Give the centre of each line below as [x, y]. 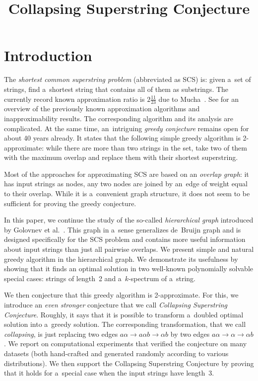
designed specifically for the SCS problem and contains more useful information [125, 239]
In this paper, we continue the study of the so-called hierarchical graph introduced [129, 220]
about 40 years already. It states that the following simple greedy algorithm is [122, 138]
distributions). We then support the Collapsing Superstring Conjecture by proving [129, 363]
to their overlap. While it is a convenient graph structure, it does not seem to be [127, 193]
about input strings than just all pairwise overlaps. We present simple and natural [129, 249]
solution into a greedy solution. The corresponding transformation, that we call [125, 324]
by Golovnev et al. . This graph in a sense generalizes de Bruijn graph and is [123, 229]
